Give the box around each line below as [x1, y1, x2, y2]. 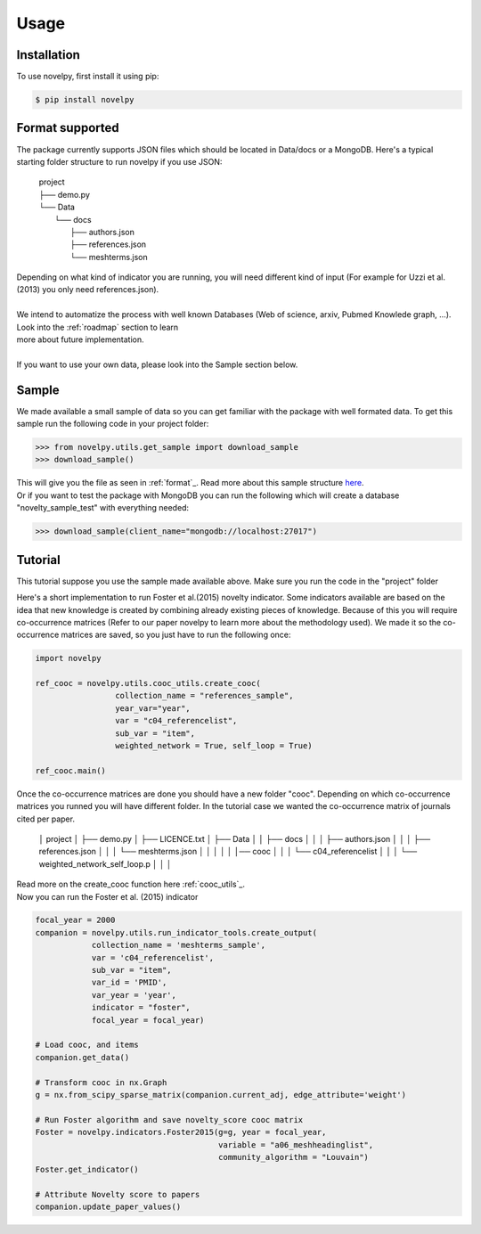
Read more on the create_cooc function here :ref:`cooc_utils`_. [16, 879, 245, 890]
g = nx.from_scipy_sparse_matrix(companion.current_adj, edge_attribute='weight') [35, 1090, 407, 1099]
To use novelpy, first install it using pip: [16, 71, 159, 82]
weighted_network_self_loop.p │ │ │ [38, 858, 173, 869]
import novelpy [35, 653, 102, 664]
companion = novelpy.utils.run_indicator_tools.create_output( [35, 928, 318, 937]
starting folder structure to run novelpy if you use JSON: [16, 156, 223, 167]
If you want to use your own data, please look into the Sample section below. [16, 359, 298, 370]
